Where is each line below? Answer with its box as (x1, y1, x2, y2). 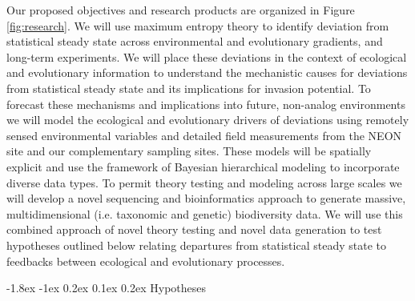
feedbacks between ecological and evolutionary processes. (6, 252, 285, 269)
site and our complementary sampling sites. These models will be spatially (6, 142, 372, 159)
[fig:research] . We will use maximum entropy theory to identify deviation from (6, 17, 389, 34)
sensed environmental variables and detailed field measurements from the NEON (6, 126, 402, 143)
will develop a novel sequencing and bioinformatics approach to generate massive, (6, 190, 406, 207)
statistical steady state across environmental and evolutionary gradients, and (6, 33, 383, 50)
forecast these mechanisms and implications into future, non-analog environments (6, 95, 405, 112)
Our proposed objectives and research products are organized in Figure (6, 2, 355, 18)
